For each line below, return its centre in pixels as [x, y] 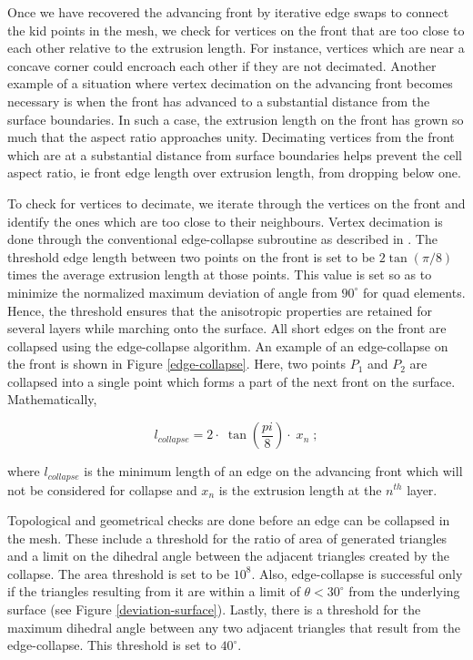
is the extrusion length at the [300, 489]
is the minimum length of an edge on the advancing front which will [273, 471]
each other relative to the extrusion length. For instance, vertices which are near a [236, 48]
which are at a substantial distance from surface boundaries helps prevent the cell [235, 154]
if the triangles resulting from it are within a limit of [154, 591]
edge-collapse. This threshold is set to [112, 645]
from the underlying [404, 591]
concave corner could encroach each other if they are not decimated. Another [222, 65]
